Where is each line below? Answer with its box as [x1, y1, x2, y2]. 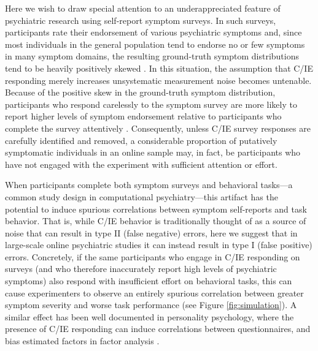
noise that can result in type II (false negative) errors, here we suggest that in [5, 226, 298, 239]
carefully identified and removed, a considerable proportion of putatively [5, 134, 277, 146]
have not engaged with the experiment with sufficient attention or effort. [5, 157, 277, 170]
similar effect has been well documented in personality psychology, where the [5, 310, 294, 323]
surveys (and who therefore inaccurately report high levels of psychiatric [5, 262, 277, 275]
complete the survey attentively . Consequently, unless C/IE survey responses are [5, 121, 311, 134]
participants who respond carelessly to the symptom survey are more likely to [5, 97, 297, 110]
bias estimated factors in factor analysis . [5, 334, 160, 347]
